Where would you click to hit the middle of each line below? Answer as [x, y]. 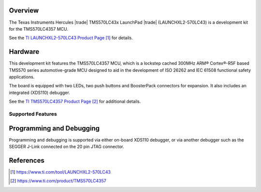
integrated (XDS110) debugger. [39, 93]
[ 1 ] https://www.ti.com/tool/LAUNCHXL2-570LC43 [61, 172]
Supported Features [33, 114]
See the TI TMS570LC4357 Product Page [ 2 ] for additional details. [75, 101]
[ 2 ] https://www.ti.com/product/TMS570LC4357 [58, 181]
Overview [24, 10]
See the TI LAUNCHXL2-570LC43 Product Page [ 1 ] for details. [71, 38]
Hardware [24, 52]
